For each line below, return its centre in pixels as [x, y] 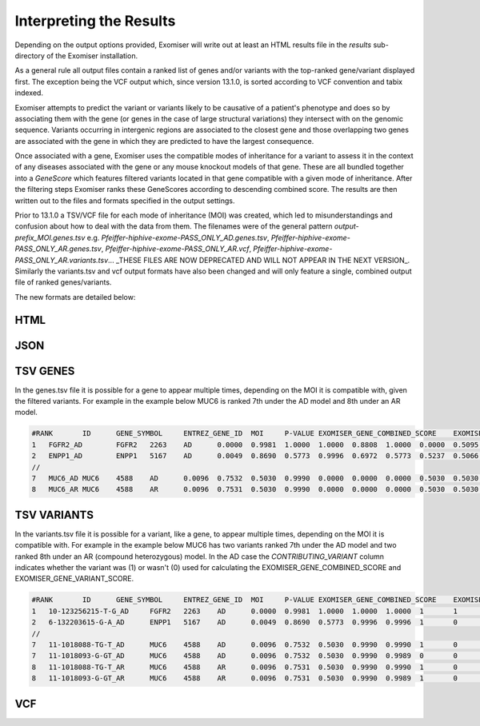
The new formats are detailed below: [75, 297]
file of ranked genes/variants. [63, 282]
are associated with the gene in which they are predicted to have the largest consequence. [164, 141]
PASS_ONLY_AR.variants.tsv [62, 260]
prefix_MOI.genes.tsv [50, 237]
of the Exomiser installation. [92, 55]
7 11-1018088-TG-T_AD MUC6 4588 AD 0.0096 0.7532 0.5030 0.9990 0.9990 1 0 [244, 645]
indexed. [29, 93]
